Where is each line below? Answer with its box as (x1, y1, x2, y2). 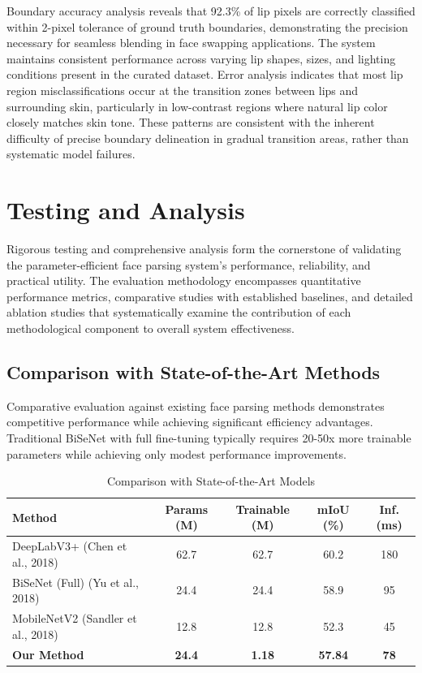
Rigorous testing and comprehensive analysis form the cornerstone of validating (6, 240, 402, 257)
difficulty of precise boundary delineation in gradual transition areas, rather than (6, 129, 409, 146)
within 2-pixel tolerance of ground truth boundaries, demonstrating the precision (6, 18, 408, 35)
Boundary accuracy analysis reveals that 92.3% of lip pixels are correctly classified (6, 2, 416, 19)
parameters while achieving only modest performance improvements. (6, 445, 347, 462)
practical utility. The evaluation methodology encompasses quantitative (6, 272, 361, 289)
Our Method (12, 645, 84, 662)
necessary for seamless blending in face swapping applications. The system (6, 34, 376, 51)
